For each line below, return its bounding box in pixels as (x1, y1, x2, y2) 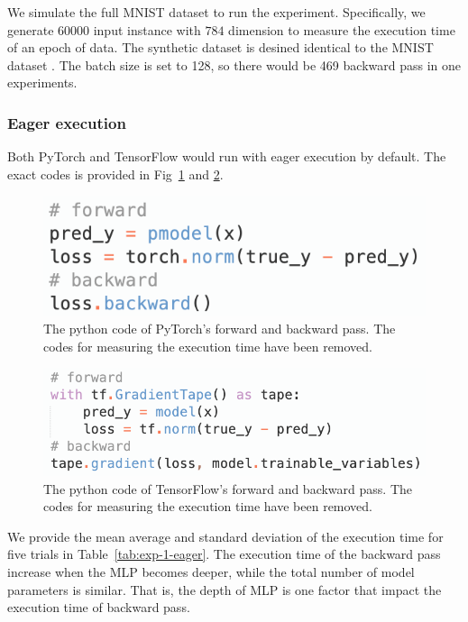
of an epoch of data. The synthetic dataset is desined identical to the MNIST (7, 38, 434, 57)
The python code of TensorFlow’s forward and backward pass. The (43, 479, 412, 498)
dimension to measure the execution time (228, 20, 455, 39)
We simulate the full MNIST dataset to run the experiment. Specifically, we (7, 3, 426, 21)
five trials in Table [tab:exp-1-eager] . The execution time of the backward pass (7, 544, 441, 563)
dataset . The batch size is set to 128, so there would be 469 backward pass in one (7, 55, 461, 74)
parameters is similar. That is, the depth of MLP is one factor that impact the (7, 580, 442, 599)
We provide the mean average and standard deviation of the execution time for (7, 526, 444, 545)
